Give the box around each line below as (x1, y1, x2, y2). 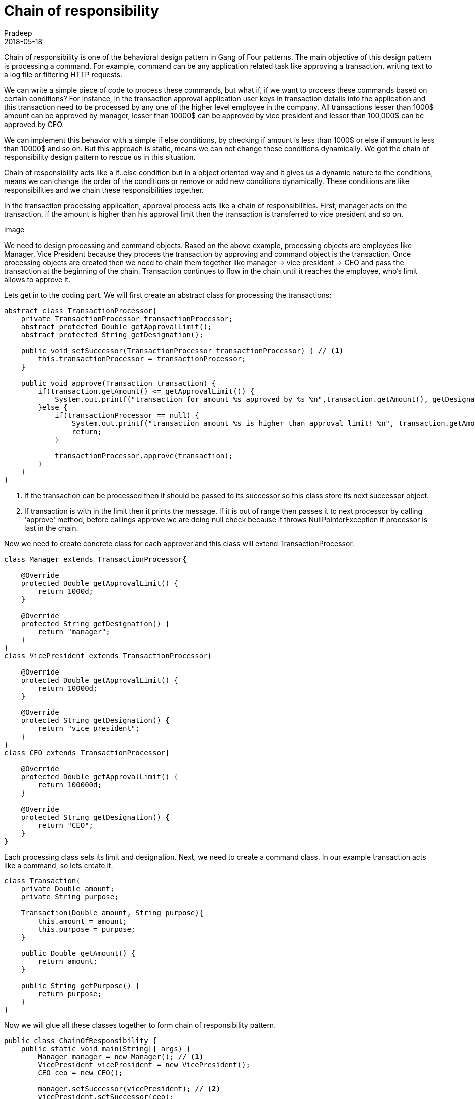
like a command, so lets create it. (4, 861, 113, 870)
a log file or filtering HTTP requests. (4, 70, 122, 79)
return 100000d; (38, 780, 102, 789)
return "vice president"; (38, 724, 140, 732)
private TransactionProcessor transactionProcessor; (21, 314, 233, 323)
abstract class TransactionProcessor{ (4, 306, 157, 315)
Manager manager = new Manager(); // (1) (38, 1052, 204, 1061)
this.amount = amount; (38, 917, 127, 925)
